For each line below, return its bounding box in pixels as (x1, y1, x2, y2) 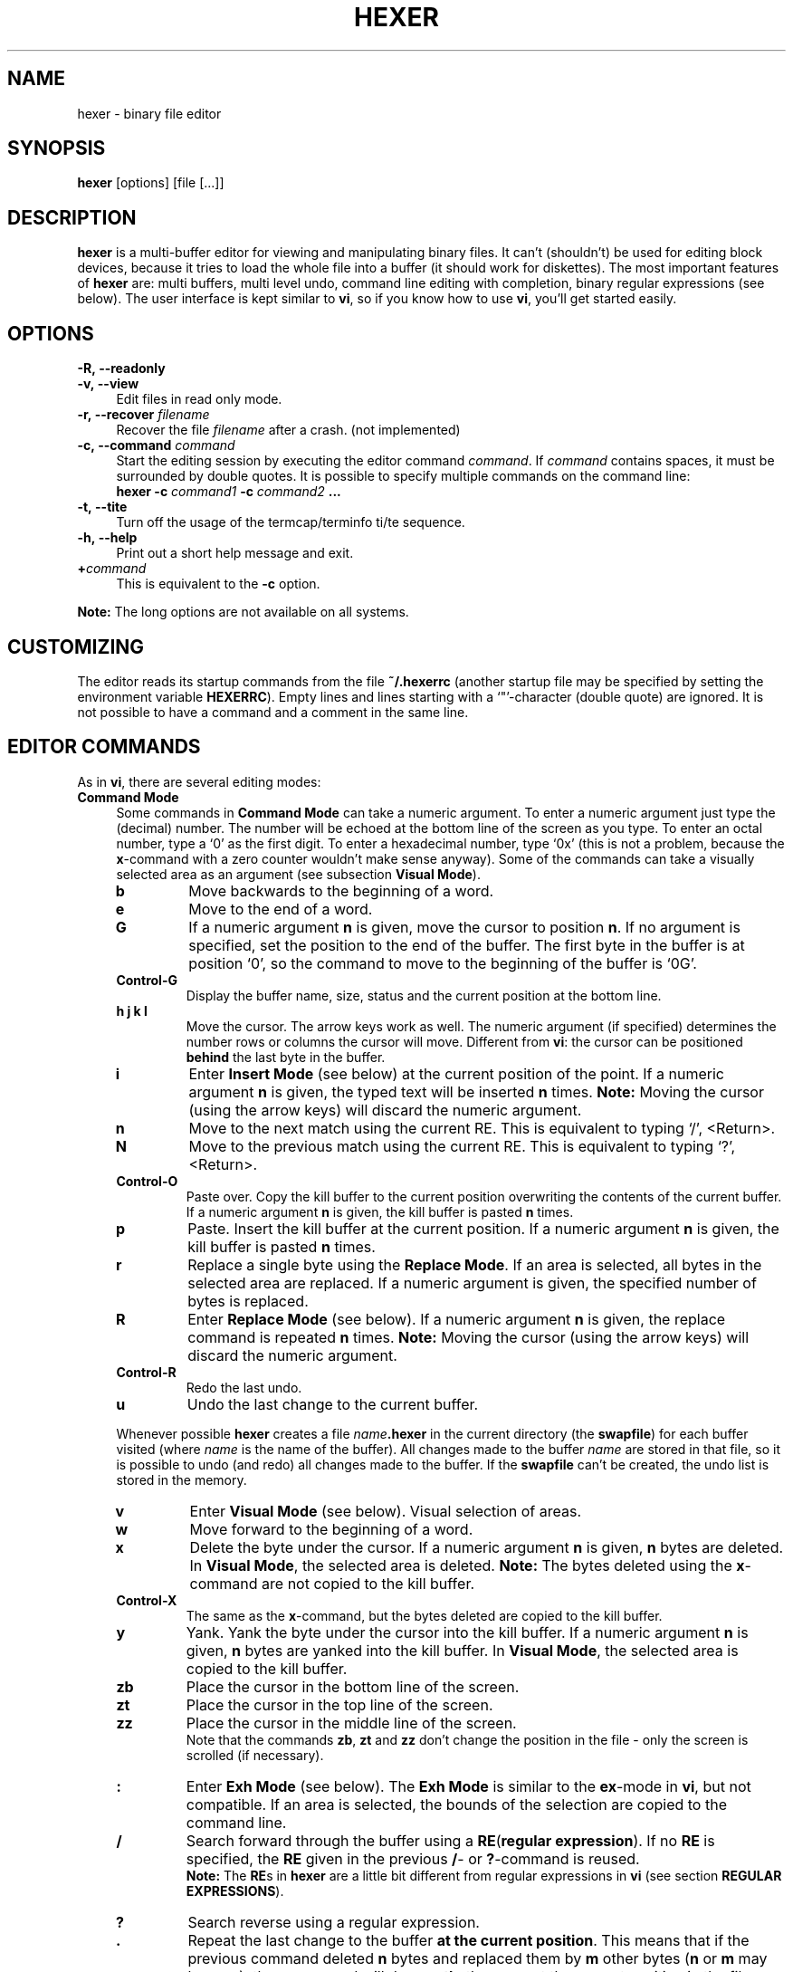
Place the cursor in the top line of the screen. (186, 1695, 493, 1714)
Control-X (116, 1592, 177, 1608)
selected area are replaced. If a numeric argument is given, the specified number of (187, 1273, 757, 1292)
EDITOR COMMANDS (7, 735, 201, 759)
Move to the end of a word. (188, 899, 373, 918)
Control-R (116, 1364, 177, 1380)
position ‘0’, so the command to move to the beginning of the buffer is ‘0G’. (188, 953, 697, 972)
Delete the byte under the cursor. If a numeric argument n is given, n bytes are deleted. (189, 1537, 784, 1556)
